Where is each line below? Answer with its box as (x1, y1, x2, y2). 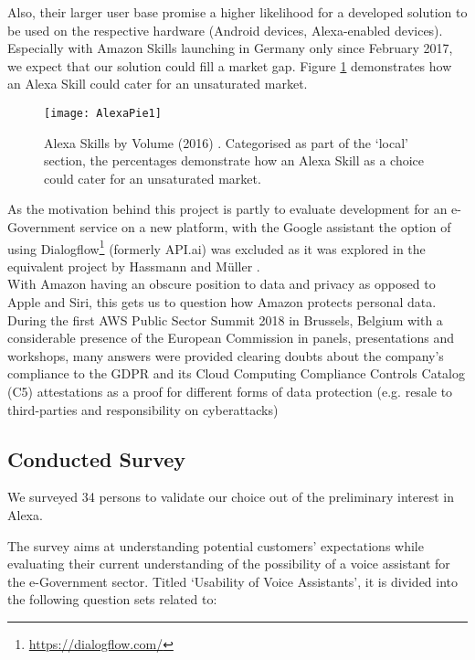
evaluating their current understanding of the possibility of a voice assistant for (7, 554, 450, 573)
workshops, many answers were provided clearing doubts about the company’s (7, 346, 444, 365)
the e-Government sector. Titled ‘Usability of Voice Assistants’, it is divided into (7, 571, 459, 591)
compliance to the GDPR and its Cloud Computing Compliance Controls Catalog (7, 364, 465, 383)
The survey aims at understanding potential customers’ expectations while (7, 536, 424, 555)
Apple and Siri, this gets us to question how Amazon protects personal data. (7, 293, 437, 312)
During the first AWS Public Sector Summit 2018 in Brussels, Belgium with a (7, 310, 443, 329)
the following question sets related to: (7, 590, 217, 609)
